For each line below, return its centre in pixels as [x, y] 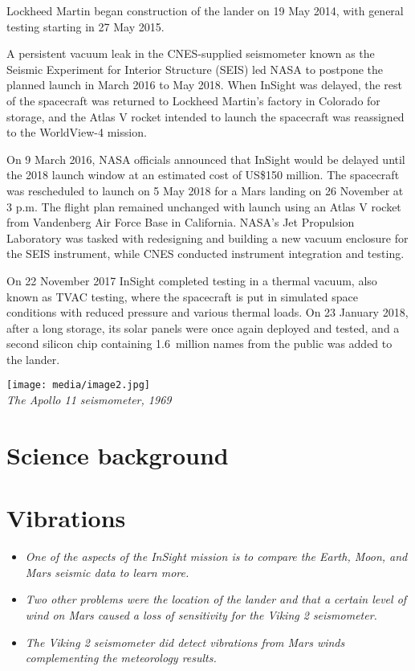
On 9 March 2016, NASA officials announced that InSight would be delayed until [206, 159]
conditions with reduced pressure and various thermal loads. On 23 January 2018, [207, 312]
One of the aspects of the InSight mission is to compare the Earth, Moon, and [216, 556]
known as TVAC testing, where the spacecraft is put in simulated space [182, 296]
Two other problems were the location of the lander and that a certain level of [216, 599]
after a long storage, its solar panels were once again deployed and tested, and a [203, 327]
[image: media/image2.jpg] [78, 385]
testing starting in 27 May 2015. [85, 26]
